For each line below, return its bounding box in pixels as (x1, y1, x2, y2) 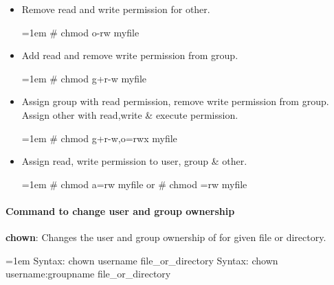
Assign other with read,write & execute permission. (21, 107, 238, 122)
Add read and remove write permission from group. (21, 48, 238, 62)
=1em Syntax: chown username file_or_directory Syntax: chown (5, 253, 278, 267)
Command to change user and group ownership (5, 203, 235, 218)
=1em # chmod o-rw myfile (21, 25, 140, 39)
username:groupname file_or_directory (5, 266, 171, 281)
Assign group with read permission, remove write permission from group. (21, 94, 329, 109)
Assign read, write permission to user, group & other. (21, 154, 247, 168)
